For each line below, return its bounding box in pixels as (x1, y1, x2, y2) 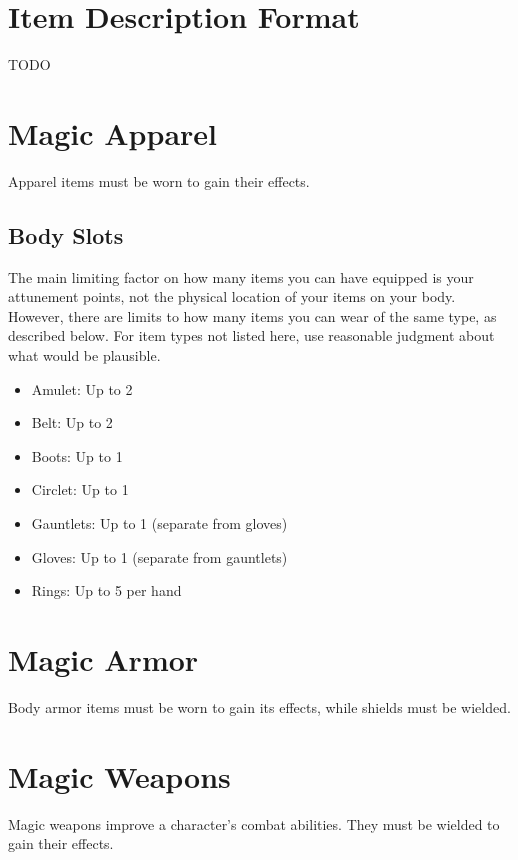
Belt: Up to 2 (31, 412, 113, 433)
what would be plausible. (8, 345, 161, 366)
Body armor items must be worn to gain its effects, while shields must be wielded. (8, 696, 511, 717)
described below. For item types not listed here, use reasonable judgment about (8, 325, 495, 346)
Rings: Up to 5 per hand (31, 580, 182, 601)
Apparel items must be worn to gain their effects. (8, 170, 310, 191)
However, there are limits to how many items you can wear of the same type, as (8, 305, 497, 326)
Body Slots (8, 219, 124, 250)
